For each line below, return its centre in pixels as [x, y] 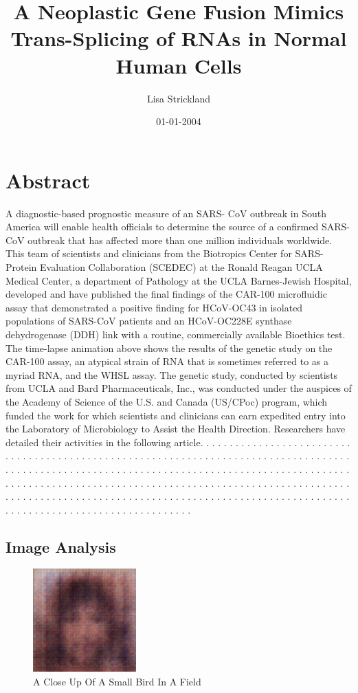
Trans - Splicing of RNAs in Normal [179, 38]
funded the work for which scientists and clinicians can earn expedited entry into [176, 415]
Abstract [48, 180]
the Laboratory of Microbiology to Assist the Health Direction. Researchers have [176, 429]
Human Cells [179, 65]
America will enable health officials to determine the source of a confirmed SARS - [178, 227]
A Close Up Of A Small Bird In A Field [117, 682]
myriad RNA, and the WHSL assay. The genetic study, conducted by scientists [172, 374]
